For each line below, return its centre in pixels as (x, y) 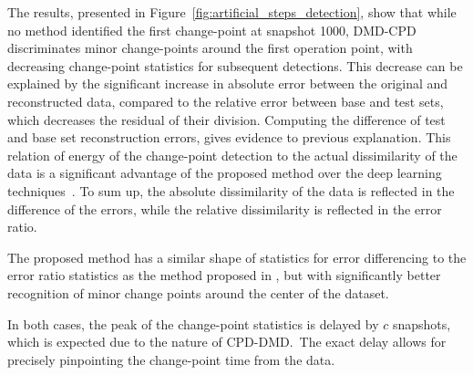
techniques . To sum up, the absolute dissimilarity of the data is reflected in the (231, 190)
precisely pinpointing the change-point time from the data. (171, 359)
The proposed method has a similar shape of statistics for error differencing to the (237, 257)
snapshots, (422, 323)
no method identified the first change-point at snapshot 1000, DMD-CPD (212, 30)
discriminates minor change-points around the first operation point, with (210, 48)
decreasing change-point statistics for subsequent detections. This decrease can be (235, 65)
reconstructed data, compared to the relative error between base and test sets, (226, 101)
